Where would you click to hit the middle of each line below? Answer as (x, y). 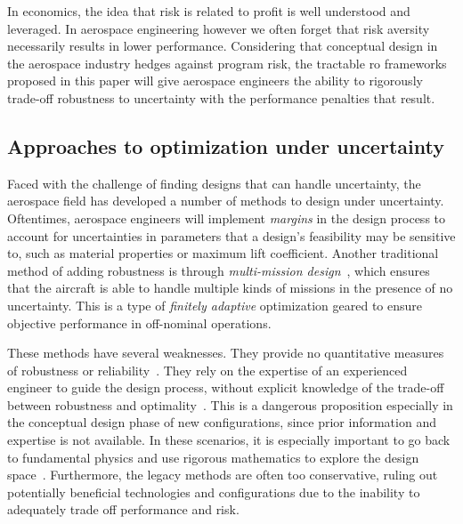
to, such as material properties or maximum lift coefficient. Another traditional (223, 253)
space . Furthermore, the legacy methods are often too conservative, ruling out (223, 475)
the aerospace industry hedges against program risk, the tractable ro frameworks (227, 63)
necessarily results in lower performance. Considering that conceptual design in (223, 46)
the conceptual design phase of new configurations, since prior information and (222, 422)
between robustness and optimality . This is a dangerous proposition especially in (230, 404)
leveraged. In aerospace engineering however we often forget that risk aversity (219, 28)
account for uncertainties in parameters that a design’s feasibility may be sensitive (231, 235)
